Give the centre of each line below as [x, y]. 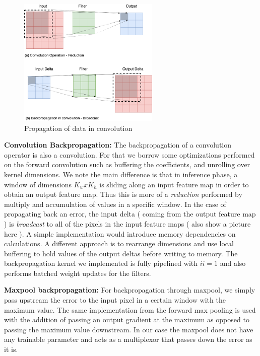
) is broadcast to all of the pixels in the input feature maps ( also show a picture [127, 223]
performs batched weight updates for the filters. [78, 273]
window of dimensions [38, 184]
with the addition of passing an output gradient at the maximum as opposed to [127, 319]
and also [233, 263]
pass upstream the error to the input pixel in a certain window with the [115, 300]
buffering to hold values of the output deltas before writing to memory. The [121, 253]
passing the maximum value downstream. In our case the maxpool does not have [129, 329]
